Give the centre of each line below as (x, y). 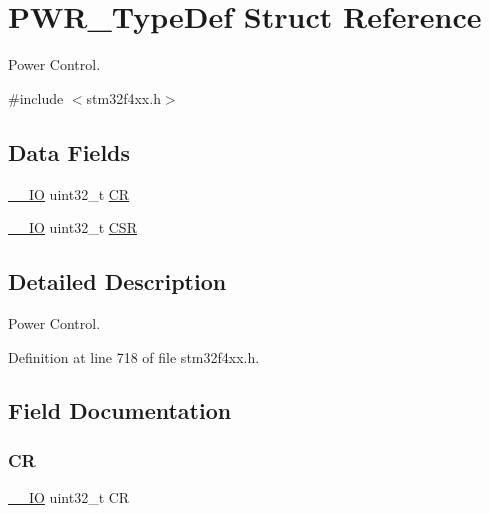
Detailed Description (117, 281)
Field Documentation (120, 410)
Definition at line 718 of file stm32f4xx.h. (134, 356)
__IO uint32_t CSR (72, 227)
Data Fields (69, 151)
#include (36, 97)
